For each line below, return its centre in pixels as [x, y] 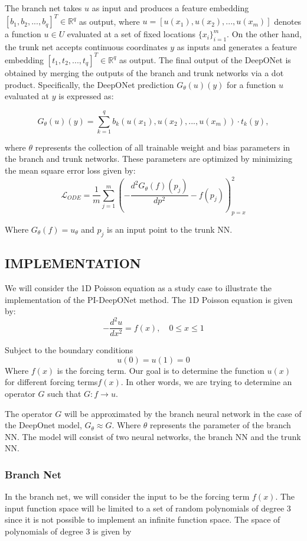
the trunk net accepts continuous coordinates [86, 46]
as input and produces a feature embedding [170, 8]
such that [64, 394]
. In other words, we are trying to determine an [206, 382]
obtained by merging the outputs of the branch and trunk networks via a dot [144, 72]
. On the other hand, [264, 34]
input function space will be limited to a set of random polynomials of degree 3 [148, 508]
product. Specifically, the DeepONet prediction [89, 84]
